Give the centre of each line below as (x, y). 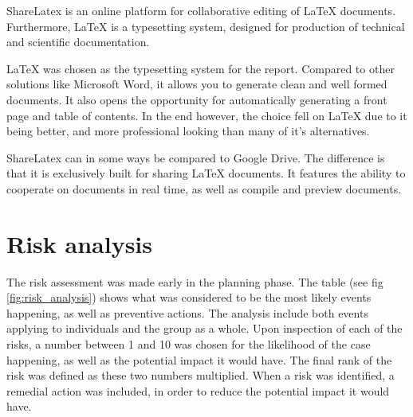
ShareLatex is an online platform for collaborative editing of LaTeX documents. (201, 10)
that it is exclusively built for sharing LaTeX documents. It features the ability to (206, 173)
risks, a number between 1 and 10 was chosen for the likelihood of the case (189, 344)
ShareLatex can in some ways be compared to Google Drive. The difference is (196, 157)
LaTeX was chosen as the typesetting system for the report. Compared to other (201, 68)
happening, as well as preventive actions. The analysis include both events (187, 312)
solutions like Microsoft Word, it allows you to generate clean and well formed (197, 84)
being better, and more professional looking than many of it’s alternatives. (188, 131)
